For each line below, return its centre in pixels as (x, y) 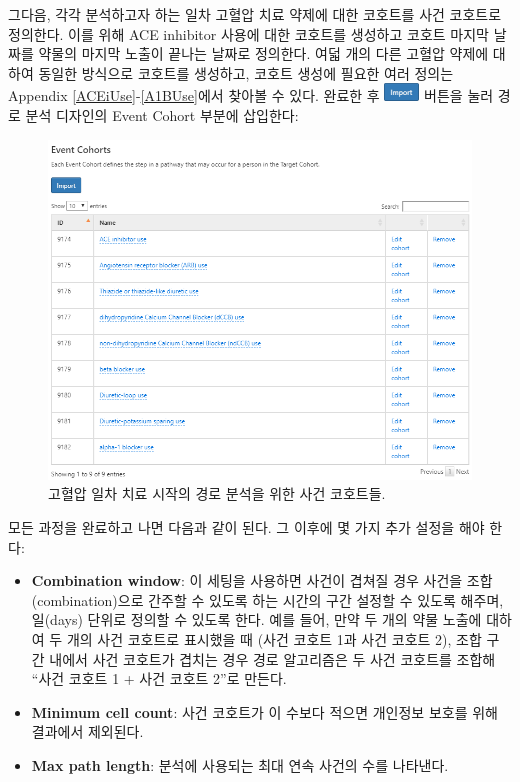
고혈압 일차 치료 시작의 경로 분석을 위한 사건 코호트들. (217, 493)
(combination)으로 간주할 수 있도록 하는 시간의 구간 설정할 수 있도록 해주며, (267, 599)
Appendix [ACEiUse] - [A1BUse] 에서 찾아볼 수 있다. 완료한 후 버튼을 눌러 (251, 95)
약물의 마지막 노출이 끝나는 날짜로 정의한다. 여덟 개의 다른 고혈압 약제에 (263, 53)
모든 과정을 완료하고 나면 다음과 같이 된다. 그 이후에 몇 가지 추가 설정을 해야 (246, 526)
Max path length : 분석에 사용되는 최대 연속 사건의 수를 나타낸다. (240, 764)
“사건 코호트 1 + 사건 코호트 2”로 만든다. (159, 678)
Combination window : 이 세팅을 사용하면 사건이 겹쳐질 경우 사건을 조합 (262, 580)
